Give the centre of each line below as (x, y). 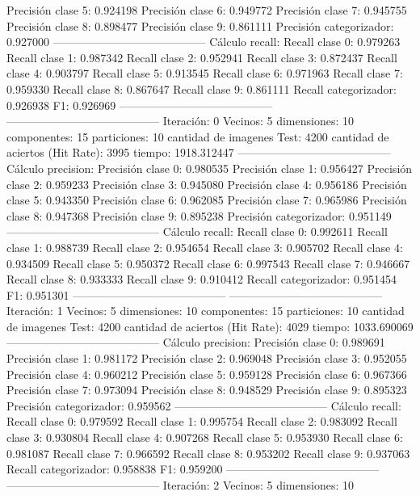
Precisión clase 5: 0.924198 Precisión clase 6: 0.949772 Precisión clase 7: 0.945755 (207, 10)
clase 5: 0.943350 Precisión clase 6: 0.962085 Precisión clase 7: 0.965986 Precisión (207, 200)
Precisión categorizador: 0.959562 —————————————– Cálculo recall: (204, 405)
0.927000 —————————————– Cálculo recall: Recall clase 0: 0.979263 (204, 42)
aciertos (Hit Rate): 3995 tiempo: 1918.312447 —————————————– (199, 152)
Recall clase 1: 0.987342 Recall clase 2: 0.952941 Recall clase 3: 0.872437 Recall (202, 57)
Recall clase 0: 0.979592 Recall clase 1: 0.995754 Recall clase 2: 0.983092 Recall (202, 421)
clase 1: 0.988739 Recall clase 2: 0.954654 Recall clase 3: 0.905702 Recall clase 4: (205, 247)
